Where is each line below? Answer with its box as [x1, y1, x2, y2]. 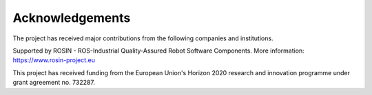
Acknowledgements [12, 10, 131, 25]
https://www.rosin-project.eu [12, 56, 96, 64]
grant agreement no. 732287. [12, 79, 96, 87]
